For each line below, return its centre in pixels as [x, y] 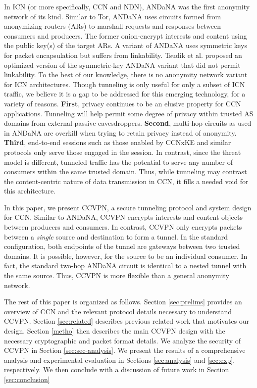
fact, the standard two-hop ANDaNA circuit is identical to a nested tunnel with [125, 266]
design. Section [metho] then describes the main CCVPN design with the [115, 331]
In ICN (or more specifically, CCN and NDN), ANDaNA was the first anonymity [127, 6]
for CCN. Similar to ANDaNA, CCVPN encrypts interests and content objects [123, 217]
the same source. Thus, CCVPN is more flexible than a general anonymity [117, 275]
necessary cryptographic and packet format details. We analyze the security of [123, 340]
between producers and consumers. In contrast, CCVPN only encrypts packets [123, 227]
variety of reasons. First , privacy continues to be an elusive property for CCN [123, 103]
